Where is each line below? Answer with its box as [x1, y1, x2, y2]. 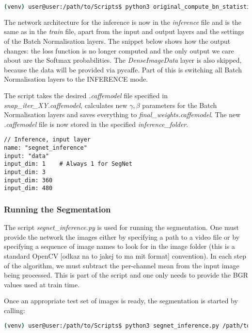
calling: [4, 305, 25, 315]
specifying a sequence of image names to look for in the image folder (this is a [4, 241, 235, 251]
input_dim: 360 [4, 176, 53, 184]
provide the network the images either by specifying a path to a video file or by [4, 231, 240, 242]
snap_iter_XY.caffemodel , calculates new [4, 100, 127, 110]
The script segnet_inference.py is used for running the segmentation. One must [4, 222, 239, 232]
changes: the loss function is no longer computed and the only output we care [4, 45, 234, 55]
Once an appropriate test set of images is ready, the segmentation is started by [4, 296, 238, 306]
